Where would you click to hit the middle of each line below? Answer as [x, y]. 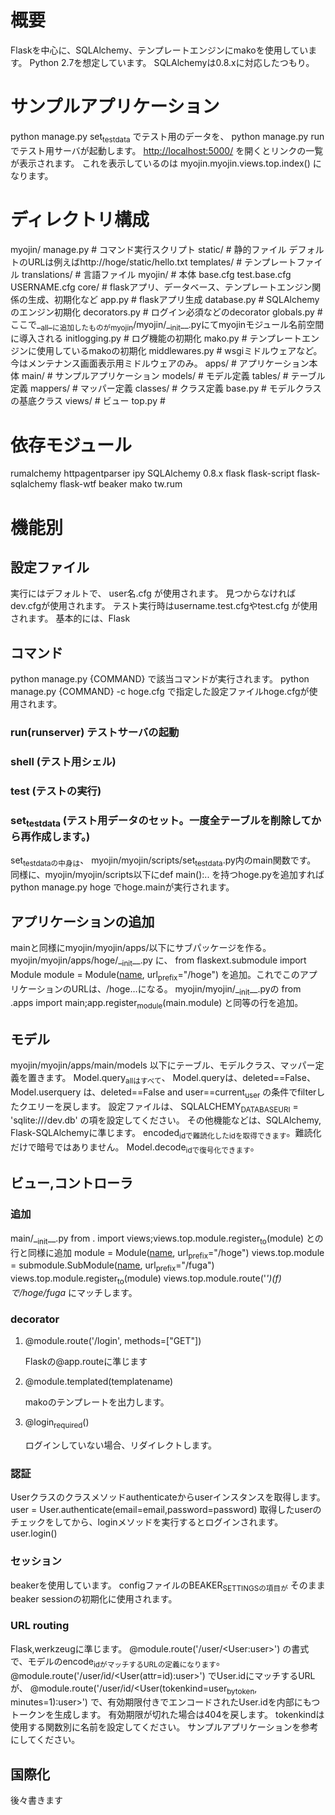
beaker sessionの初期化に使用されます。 [94, 1599]
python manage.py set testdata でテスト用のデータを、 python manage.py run [167, 137]
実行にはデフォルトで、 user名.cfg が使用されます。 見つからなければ [153, 593]
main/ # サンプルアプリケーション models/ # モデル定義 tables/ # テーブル [173, 376]
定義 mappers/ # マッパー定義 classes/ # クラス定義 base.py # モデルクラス [166, 388]
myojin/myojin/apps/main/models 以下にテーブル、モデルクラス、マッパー [163, 1065]
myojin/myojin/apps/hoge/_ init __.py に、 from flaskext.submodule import [158, 961]
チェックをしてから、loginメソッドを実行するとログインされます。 [147, 1522]
